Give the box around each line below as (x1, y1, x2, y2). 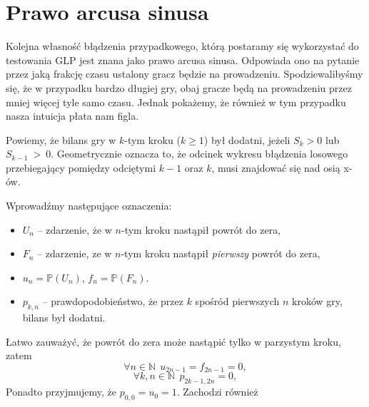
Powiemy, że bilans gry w (6, 132, 116, 147)
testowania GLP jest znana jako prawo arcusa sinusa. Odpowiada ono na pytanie (6, 52, 360, 67)
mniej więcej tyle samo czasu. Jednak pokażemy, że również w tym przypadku (6, 94, 346, 109)
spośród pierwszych (195, 294, 280, 309)
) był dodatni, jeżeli (203, 132, 290, 147)
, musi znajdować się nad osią (211, 160, 340, 175)
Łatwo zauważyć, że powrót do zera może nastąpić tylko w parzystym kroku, (6, 334, 341, 349)
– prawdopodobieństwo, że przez (42, 294, 183, 309)
